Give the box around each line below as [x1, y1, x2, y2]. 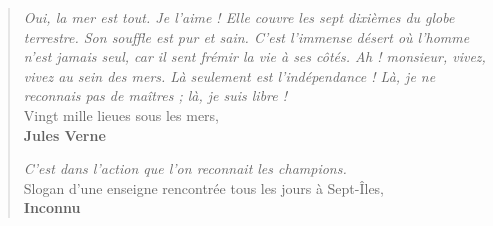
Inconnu [23, 197, 81, 218]
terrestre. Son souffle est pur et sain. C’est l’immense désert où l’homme [23, 26, 470, 47]
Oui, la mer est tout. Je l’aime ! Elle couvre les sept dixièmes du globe [23, 7, 455, 27]
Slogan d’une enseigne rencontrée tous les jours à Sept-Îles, [23, 177, 385, 198]
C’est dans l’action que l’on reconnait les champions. [23, 158, 347, 179]
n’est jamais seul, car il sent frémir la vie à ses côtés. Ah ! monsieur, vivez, [23, 46, 486, 67]
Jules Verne [23, 124, 106, 145]
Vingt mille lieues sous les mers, [23, 104, 220, 125]
